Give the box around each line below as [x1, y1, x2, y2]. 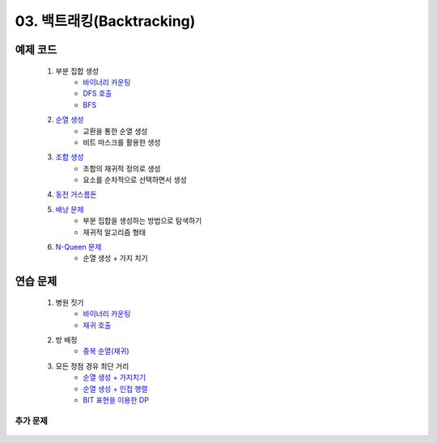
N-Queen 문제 [55, 243, 102, 252]
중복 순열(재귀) [83, 346, 129, 356]
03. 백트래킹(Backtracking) [15, 12, 196, 30]
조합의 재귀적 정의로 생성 [83, 163, 161, 173]
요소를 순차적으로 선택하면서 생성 [83, 175, 188, 185]
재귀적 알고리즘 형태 [83, 227, 146, 237]
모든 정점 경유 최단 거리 [55, 361, 129, 371]
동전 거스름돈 [55, 190, 97, 200]
